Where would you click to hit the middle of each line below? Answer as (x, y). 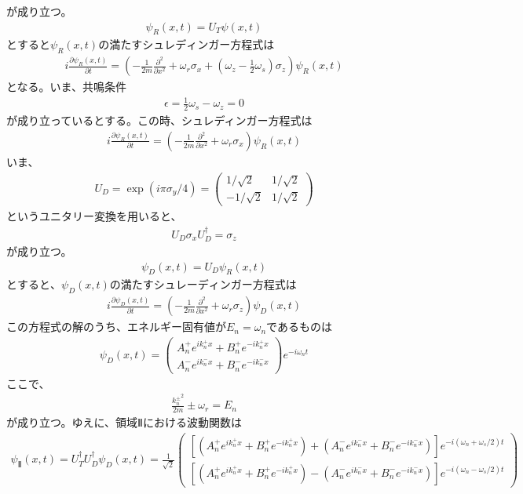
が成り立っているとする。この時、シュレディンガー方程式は (159, 120)
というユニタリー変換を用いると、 (94, 216)
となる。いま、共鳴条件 (67, 87)
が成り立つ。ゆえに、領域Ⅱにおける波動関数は (124, 421)
